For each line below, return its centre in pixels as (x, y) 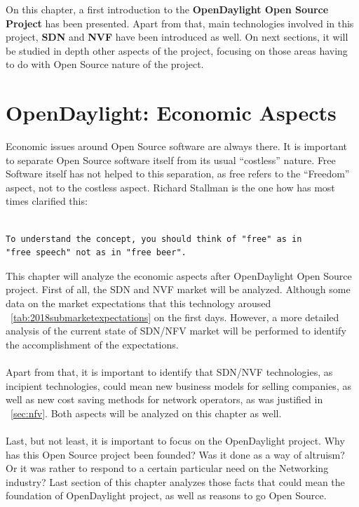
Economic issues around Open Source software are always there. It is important (176, 146)
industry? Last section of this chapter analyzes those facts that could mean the (175, 481)
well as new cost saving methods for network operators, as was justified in (164, 399)
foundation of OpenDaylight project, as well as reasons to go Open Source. (166, 495)
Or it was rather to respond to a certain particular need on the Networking (167, 468)
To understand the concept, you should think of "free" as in (154, 239)
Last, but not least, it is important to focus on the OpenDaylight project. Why (175, 440)
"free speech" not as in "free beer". (96, 253)
